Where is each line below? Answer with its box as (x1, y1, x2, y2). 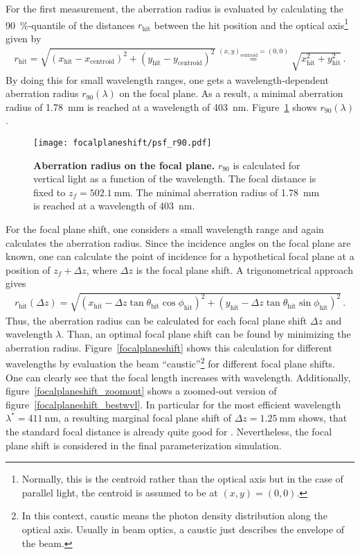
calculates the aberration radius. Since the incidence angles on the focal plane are (6, 235, 351, 250)
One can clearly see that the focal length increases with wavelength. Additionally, (6, 370, 351, 384)
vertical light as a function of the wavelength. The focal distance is (33, 171, 316, 186)
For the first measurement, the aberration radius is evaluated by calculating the (6, 1, 344, 15)
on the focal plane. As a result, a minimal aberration (119, 86, 343, 101)
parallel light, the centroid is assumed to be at (21, 485, 218, 499)
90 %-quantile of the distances (6, 17, 135, 32)
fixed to (33, 184, 66, 199)
